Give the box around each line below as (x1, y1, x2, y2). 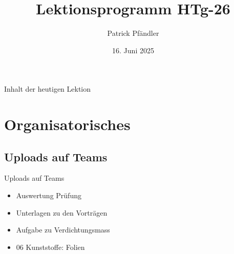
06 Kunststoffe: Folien (16, 241, 85, 252)
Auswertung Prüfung (16, 190, 81, 201)
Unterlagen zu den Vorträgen (16, 207, 108, 218)
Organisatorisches (4, 114, 131, 135)
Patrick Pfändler (107, 28, 159, 38)
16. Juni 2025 (112, 45, 154, 55)
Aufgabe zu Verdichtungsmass (16, 224, 110, 235)
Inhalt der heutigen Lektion (4, 83, 91, 94)
